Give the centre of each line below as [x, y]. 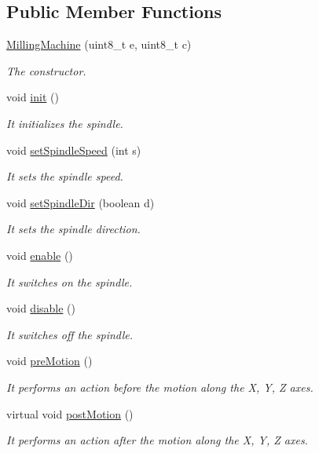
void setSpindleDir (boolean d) [81, 202]
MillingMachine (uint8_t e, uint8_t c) [99, 44]
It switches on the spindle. [70, 281]
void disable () [41, 308]
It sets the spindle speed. [65, 176]
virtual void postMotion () [70, 413]
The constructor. [46, 70]
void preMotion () [49, 361]
